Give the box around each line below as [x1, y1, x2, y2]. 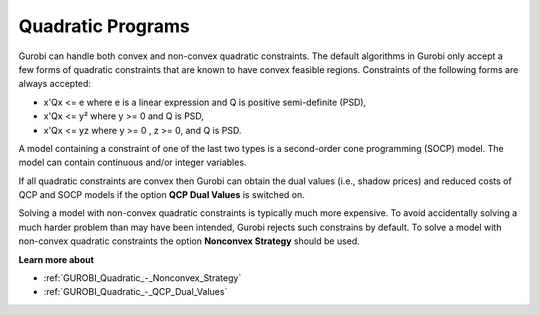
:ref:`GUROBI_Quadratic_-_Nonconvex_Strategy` [43, 272, 242, 284]
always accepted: [18, 78, 92, 90]
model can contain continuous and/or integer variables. [18, 156, 247, 169]
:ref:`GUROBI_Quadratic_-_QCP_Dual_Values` [43, 286, 228, 298]
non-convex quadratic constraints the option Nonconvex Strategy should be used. [18, 235, 360, 247]
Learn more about [18, 253, 95, 265]
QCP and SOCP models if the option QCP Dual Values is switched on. [18, 189, 305, 201]
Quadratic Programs [18, 15, 190, 37]
